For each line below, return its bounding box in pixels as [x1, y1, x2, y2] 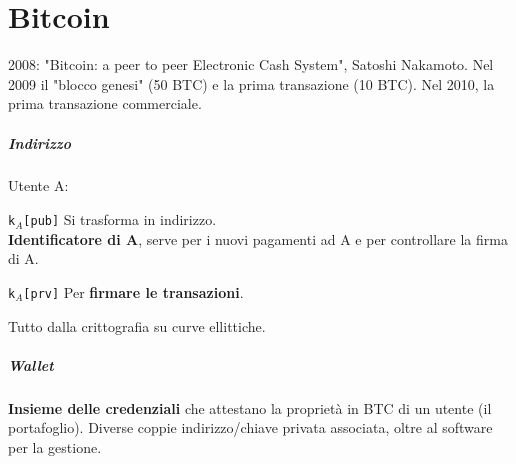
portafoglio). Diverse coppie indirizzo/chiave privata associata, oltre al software [8, 417, 493, 438]
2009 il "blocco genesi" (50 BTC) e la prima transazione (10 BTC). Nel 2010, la [8, 73, 495, 94]
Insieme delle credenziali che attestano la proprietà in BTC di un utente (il [8, 397, 492, 418]
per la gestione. [8, 436, 102, 457]
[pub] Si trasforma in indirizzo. [23, 209, 217, 230]
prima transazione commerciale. [8, 93, 202, 114]
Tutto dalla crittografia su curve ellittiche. [8, 315, 266, 336]
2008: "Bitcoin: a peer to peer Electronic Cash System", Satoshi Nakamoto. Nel [8, 54, 494, 75]
